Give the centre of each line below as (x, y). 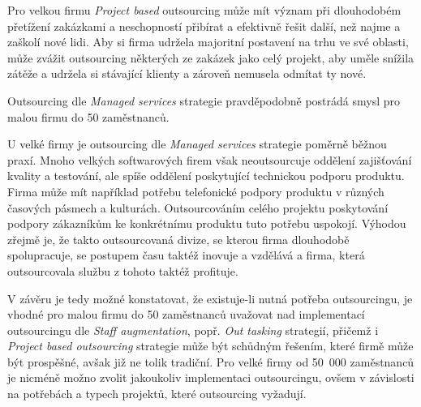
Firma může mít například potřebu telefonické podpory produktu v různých (196, 191)
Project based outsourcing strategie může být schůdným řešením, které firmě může (210, 346)
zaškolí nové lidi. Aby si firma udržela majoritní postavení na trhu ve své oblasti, (208, 42)
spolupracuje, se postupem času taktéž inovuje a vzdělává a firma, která (186, 255)
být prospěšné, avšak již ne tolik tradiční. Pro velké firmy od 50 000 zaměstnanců (211, 361)
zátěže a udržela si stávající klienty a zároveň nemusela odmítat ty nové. (187, 73)
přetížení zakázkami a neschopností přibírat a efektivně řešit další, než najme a (204, 26)
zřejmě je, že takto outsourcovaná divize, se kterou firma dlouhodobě (178, 239)
